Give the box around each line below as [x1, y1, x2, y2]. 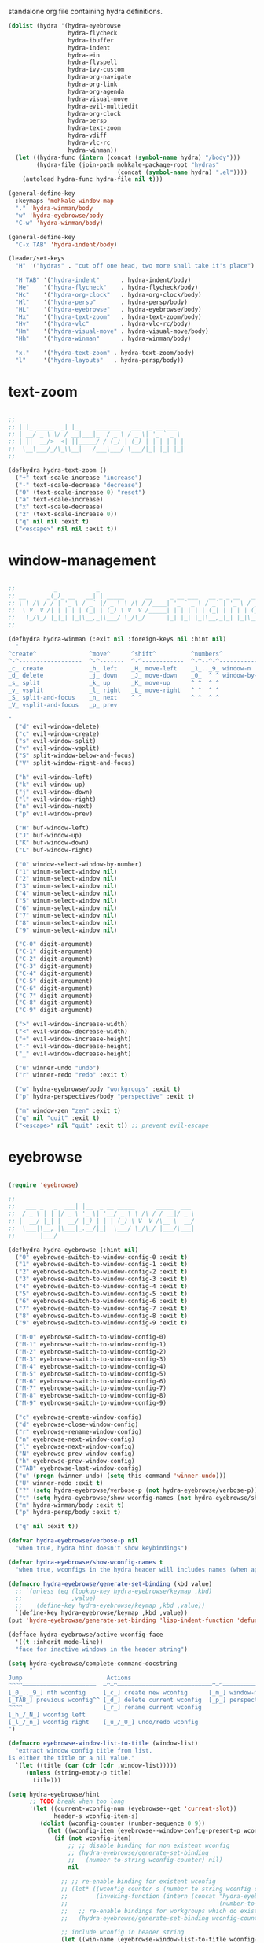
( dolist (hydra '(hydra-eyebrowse [8, 22, 122, 30]
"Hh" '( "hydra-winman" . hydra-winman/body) [15, 334, 192, 343]
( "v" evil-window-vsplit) [15, 744, 101, 752]
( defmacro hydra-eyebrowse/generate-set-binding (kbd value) [8, 1579, 213, 1588]
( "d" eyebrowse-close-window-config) [15, 1420, 139, 1428]
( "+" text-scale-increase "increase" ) [15, 474, 143, 482]
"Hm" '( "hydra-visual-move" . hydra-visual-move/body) [15, 327, 210, 335]
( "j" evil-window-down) [15, 788, 93, 796]
